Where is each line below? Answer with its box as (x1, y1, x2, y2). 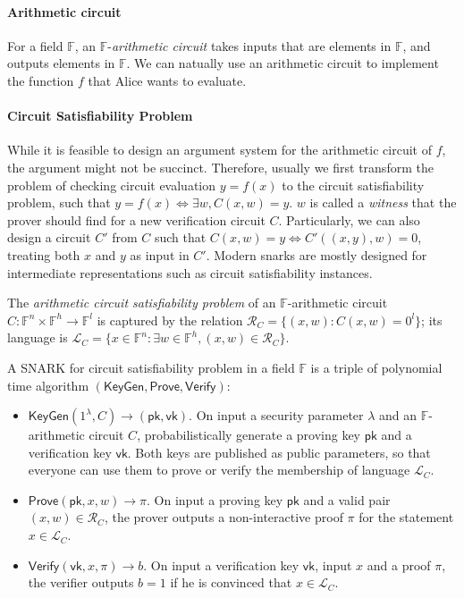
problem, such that (7, 193, 111, 212)
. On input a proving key (147, 490, 283, 509)
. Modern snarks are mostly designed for (206, 245, 427, 264)
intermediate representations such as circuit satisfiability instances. (7, 263, 373, 282)
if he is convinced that (170, 573, 292, 592)
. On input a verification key (143, 555, 299, 574)
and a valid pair (303, 490, 391, 509)
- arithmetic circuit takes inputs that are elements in (107, 36, 392, 55)
